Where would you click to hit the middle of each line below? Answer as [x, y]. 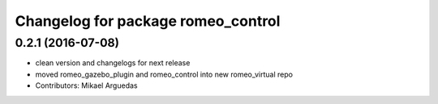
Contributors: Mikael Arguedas [86, 85]
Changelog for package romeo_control [148, 21]
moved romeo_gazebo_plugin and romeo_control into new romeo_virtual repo [164, 74]
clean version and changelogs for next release [113, 63]
